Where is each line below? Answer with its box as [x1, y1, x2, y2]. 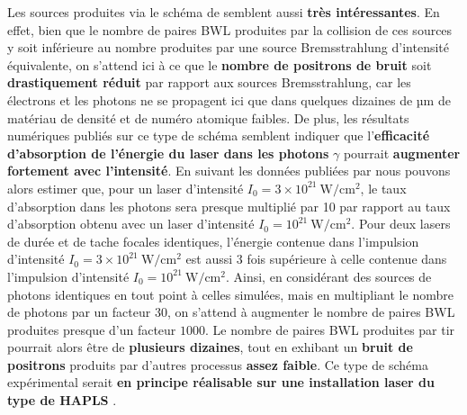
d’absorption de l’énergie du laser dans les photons [7, 143, 329, 162]
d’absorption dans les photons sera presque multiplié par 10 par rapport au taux [7, 196, 451, 215]
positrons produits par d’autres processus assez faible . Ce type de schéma [7, 355, 428, 374]
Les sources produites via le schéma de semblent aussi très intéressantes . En [7, 3, 440, 21]
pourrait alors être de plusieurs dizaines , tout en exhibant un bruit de [7, 338, 413, 356]
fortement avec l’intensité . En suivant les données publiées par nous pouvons [7, 161, 451, 180]
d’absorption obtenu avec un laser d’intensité [7, 214, 255, 233]
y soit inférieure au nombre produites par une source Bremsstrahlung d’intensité [7, 38, 449, 57]
